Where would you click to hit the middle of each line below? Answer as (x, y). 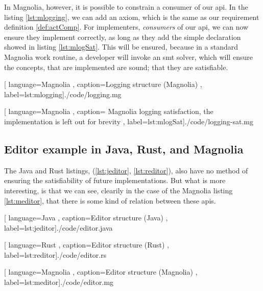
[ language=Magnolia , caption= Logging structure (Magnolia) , (103, 84)
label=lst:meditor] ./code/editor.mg (59, 282)
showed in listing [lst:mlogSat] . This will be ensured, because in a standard (121, 47)
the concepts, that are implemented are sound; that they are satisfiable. (116, 67)
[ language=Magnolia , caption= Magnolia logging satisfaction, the (109, 111)
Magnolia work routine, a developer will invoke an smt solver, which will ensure (128, 57)
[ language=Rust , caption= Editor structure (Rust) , (87, 245)
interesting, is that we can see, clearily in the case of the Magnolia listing (118, 190)
